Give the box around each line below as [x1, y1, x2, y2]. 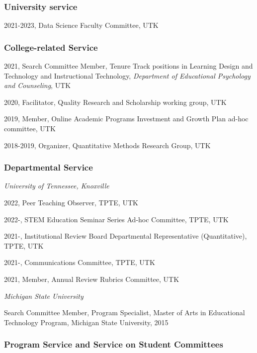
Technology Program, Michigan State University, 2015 [4, 317, 169, 327]
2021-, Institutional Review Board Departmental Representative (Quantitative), [4, 231, 247, 241]
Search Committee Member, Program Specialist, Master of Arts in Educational [4, 307, 245, 318]
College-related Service [4, 41, 98, 53]
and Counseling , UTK [4, 80, 71, 90]
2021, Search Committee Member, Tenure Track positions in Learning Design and [4, 61, 253, 71]
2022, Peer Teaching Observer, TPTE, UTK [4, 197, 138, 207]
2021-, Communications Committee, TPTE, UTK [4, 257, 155, 267]
